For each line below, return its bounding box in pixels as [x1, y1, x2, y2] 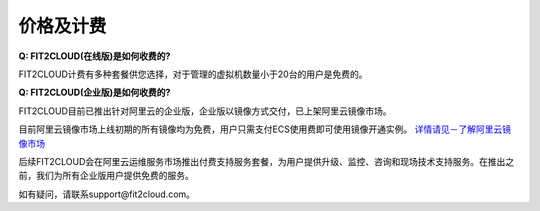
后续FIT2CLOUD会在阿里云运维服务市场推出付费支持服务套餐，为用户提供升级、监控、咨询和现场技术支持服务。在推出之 [18, 155, 515, 167]
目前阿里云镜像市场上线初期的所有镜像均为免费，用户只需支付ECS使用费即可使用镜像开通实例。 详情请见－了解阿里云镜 [18, 123, 512, 135]
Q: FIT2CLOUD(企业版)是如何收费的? [18, 86, 171, 99]
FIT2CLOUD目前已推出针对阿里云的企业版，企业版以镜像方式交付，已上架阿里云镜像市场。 [18, 105, 392, 117]
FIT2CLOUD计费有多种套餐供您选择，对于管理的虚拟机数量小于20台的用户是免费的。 [18, 68, 368, 80]
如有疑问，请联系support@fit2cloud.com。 [18, 188, 195, 200]
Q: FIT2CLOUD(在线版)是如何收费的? [18, 50, 171, 62]
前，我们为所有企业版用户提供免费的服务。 [18, 170, 194, 182]
